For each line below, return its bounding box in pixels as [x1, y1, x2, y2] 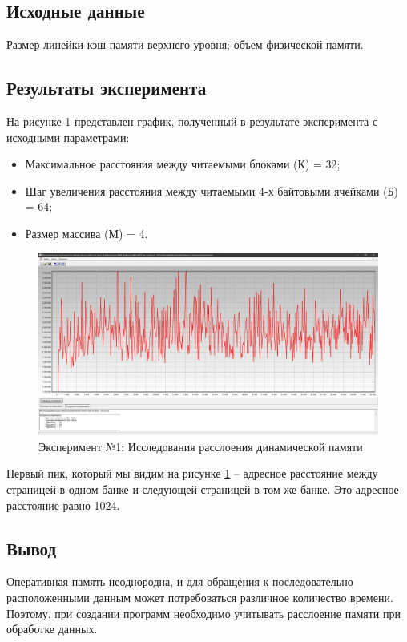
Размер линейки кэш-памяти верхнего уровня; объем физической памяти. [6, 36, 364, 53]
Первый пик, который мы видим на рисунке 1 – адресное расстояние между [6, 465, 378, 482]
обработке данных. [6, 620, 98, 637]
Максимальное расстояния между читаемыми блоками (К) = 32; [25, 155, 341, 172]
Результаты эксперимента [6, 75, 207, 100]
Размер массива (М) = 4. [25, 224, 148, 241]
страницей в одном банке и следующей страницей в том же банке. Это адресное [6, 481, 399, 498]
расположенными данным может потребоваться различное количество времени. [6, 589, 393, 606]
